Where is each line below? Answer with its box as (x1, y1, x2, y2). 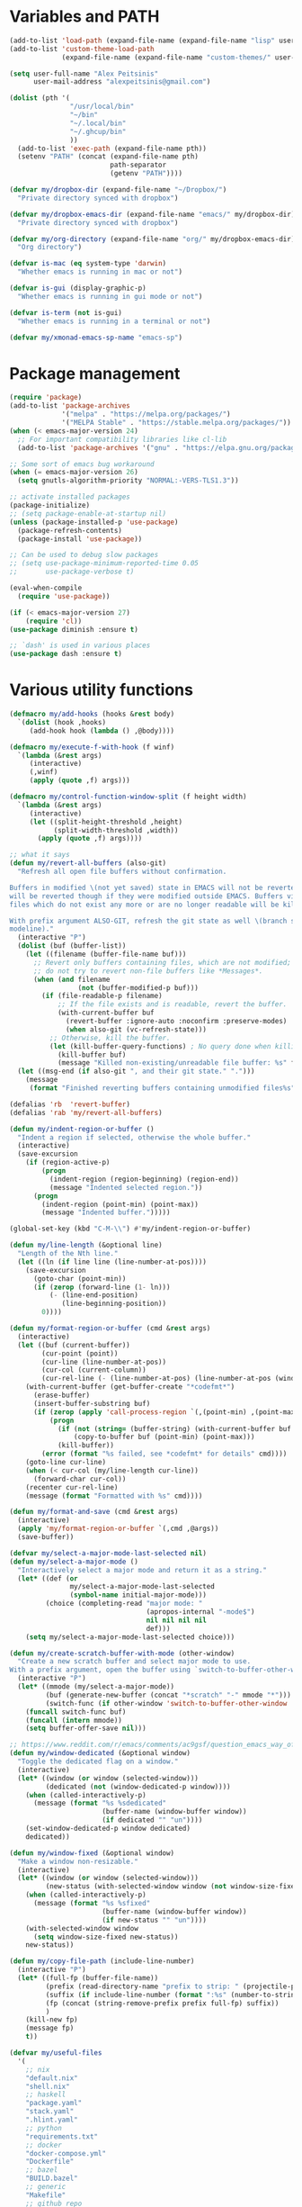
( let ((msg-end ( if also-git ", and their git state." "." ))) (17, 1067, 255, 1076)
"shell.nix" (25, 2082, 70, 2091)
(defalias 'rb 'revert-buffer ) (9, 1100, 130, 1109)
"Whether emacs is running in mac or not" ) (17, 267, 182, 276)
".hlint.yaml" (25, 2115, 78, 2125)
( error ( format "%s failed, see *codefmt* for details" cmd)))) (41, 1449, 288, 1459)
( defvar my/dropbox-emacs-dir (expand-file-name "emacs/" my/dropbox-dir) (9, 210, 296, 219)
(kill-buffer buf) (57, 1050, 127, 1059)
